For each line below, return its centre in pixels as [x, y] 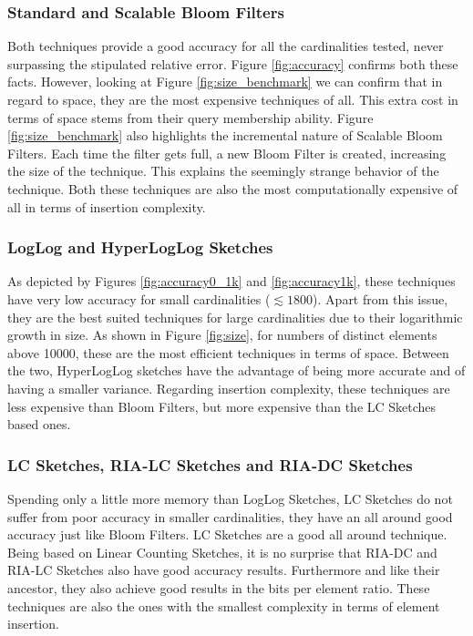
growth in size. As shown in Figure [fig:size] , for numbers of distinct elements [222, 335]
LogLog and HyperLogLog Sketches [140, 247]
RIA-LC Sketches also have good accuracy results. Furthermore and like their [224, 570]
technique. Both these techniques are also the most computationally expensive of [233, 188]
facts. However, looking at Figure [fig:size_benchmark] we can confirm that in [225, 82]
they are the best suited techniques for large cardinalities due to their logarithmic [235, 317]
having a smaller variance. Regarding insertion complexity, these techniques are [229, 388]
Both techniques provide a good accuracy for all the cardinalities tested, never [226, 46]
